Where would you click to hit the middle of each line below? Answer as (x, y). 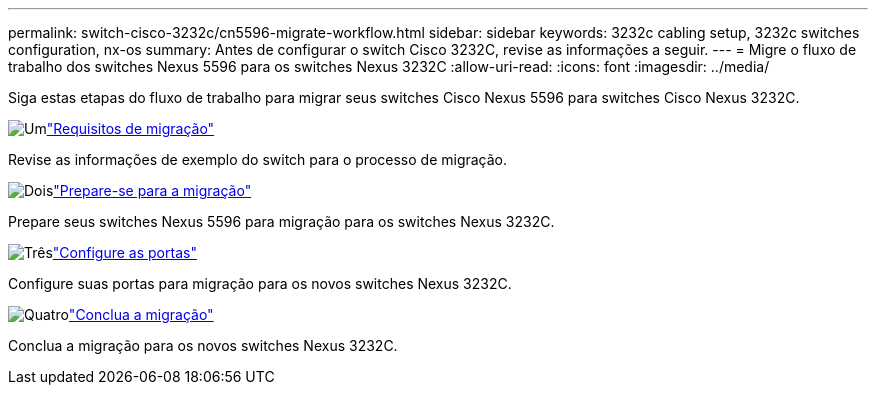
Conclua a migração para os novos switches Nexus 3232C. (203, 345)
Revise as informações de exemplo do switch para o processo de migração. (258, 159)
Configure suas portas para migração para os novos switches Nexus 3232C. (260, 283)
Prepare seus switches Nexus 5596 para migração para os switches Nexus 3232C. (281, 221)
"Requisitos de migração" (130, 128)
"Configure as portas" (124, 252)
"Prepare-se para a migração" (152, 190)
